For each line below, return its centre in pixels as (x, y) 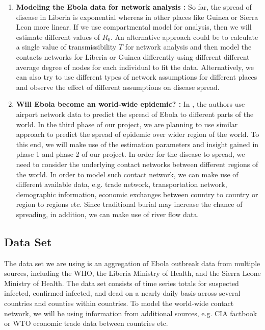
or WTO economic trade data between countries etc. (86, 323)
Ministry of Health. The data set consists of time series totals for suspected (122, 283)
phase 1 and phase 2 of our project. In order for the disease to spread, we (130, 154)
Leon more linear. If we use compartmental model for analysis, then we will (134, 27)
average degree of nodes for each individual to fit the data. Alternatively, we (135, 67)
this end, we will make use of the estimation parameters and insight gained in (137, 144)
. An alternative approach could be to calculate (184, 37)
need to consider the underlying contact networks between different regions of (137, 164)
